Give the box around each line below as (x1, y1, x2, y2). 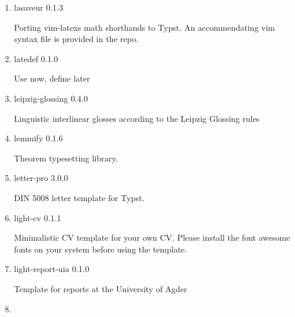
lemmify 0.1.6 (14, 132, 63, 144)
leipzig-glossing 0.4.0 (14, 92, 88, 104)
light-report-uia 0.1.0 (14, 263, 89, 275)
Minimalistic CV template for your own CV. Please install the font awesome (14, 231, 290, 244)
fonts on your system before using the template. (14, 242, 187, 255)
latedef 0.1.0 (14, 52, 59, 64)
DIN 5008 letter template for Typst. (14, 191, 145, 203)
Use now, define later (14, 72, 90, 85)
